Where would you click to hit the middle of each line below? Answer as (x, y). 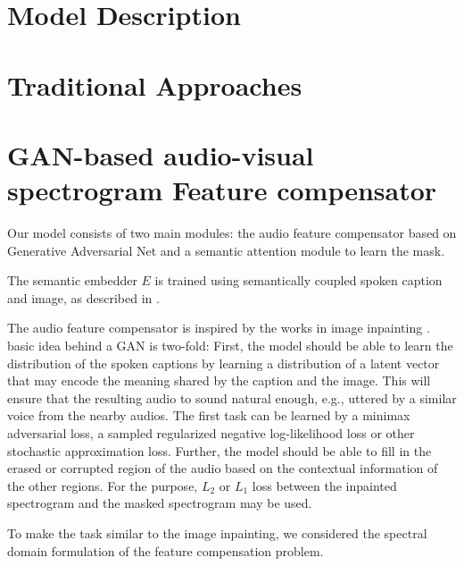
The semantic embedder (72, 280)
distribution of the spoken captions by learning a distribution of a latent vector (224, 363)
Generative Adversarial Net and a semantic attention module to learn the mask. (226, 250)
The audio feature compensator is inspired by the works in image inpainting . (219, 328)
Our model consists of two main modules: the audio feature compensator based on (232, 233)
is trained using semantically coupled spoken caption (298, 280)
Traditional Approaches (155, 84)
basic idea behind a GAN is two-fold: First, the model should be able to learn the (230, 346)
